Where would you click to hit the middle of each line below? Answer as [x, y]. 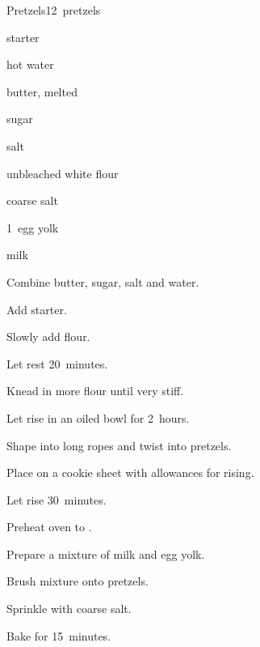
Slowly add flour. [48, 336]
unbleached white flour [63, 173]
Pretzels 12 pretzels [54, 10]
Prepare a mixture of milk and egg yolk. [106, 553]
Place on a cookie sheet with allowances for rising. [130, 472]
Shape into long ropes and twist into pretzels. [119, 445]
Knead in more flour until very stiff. [95, 391]
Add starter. [37, 309]
